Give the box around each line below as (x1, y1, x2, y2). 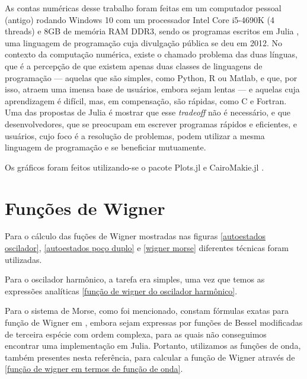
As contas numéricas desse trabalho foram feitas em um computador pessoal (5, 2, 282, 14)
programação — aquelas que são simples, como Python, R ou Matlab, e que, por (5, 71, 298, 83)
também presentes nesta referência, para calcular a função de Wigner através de (5, 351, 295, 363)
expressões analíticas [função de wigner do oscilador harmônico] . (5, 284, 238, 297)
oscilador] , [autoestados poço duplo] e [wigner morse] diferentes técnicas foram (5, 242, 289, 254)
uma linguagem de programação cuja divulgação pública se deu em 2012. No (5, 36, 282, 49)
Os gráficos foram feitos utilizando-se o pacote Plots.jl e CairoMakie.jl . (5, 160, 264, 173)
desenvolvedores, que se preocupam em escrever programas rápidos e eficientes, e (5, 117, 298, 130)
